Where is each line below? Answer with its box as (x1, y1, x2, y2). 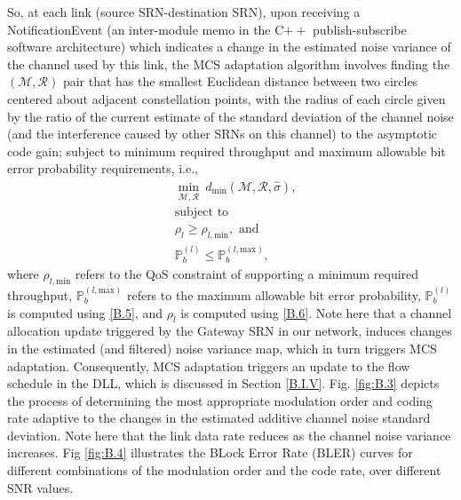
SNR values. (7, 478, 74, 496)
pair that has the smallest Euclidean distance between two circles (62, 72, 418, 91)
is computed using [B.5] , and (7, 303, 163, 321)
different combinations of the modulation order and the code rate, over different (7, 461, 441, 480)
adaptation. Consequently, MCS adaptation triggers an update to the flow (7, 356, 410, 375)
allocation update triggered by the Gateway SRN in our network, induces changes (7, 321, 452, 340)
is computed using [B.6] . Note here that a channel (180, 303, 452, 321)
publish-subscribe (313, 20, 407, 38)
